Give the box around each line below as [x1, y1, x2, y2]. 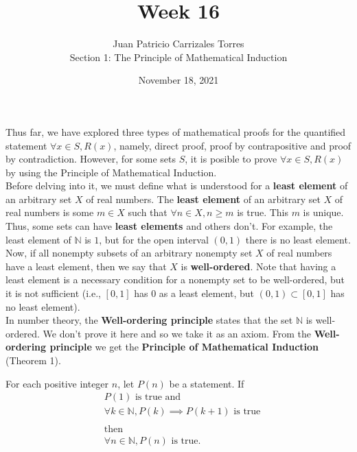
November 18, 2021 [138, 73, 219, 87]
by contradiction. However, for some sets [5, 152, 176, 166]
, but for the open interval [99, 232, 209, 246]
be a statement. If [169, 376, 244, 390]
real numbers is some [5, 205, 94, 219]
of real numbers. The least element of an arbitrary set [86, 191, 321, 206]
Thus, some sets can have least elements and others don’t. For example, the [5, 219, 333, 233]
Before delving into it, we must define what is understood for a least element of [5, 178, 348, 193]
